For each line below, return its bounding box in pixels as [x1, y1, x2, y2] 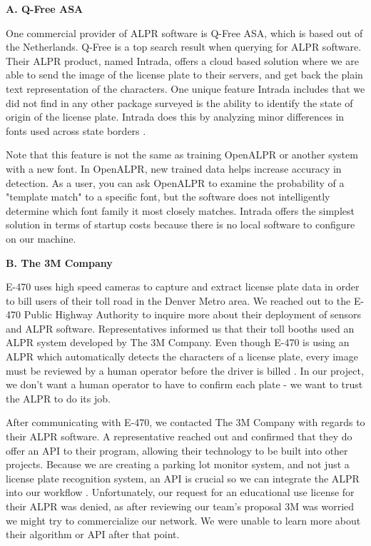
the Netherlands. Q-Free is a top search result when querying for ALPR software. [6, 39, 362, 54]
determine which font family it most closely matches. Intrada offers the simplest [6, 203, 355, 218]
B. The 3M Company [6, 255, 113, 270]
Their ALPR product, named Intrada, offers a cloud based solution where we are [6, 53, 359, 68]
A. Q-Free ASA [6, 1, 83, 16]
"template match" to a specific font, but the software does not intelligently [6, 189, 330, 204]
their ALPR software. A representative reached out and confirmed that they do [6, 429, 352, 444]
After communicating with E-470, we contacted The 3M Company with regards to [6, 415, 365, 430]
